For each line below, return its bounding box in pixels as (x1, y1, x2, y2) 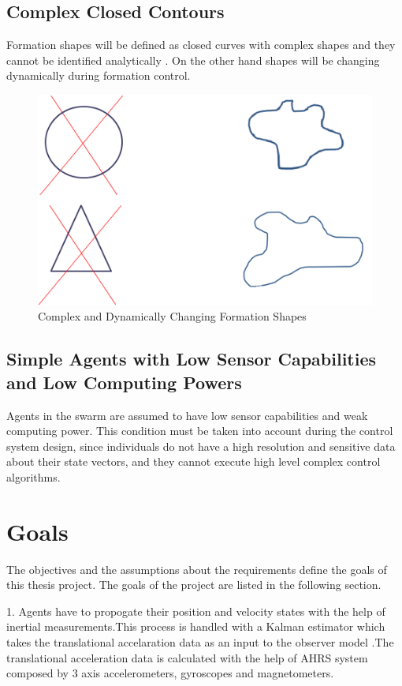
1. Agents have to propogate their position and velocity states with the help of (6, 602, 385, 619)
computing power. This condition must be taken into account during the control (6, 422, 393, 439)
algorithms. (6, 468, 61, 485)
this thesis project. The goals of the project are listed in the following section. (6, 576, 382, 593)
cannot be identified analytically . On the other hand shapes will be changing (6, 51, 380, 68)
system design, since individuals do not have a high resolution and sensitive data (6, 437, 396, 454)
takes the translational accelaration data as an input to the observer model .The (6, 633, 394, 650)
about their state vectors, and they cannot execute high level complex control (6, 453, 381, 470)
